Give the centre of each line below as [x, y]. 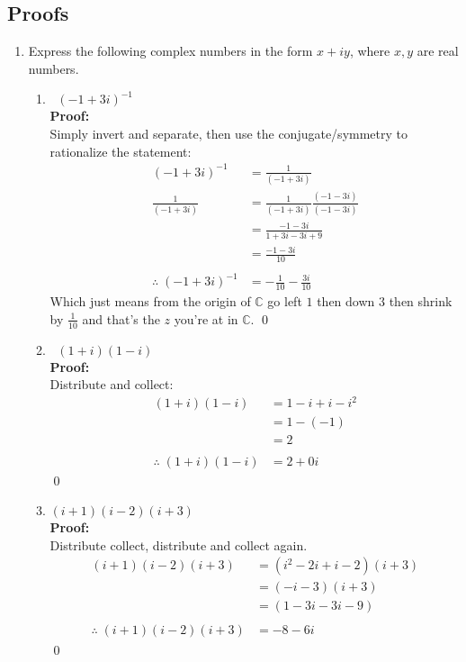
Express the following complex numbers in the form [170, 51]
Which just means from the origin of [150, 301]
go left [285, 301]
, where [370, 51]
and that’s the [121, 318]
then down [346, 301]
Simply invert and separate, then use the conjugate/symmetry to [229, 133]
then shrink [421, 301]
